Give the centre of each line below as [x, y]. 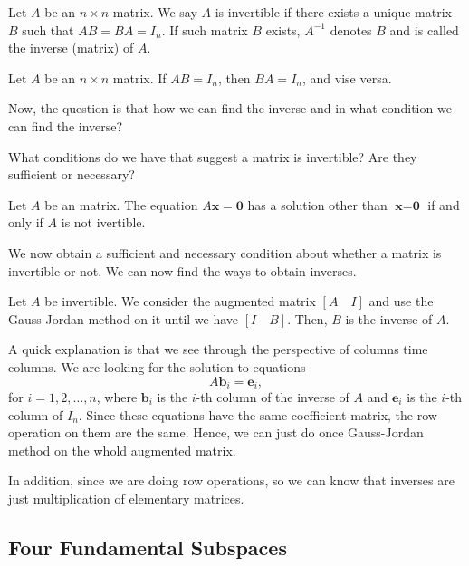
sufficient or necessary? [72, 174]
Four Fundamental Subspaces [148, 547]
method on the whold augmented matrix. [122, 450]
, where [117, 396]
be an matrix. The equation [121, 204]
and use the [401, 301]
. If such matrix [205, 29]
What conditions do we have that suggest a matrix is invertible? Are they [213, 156]
